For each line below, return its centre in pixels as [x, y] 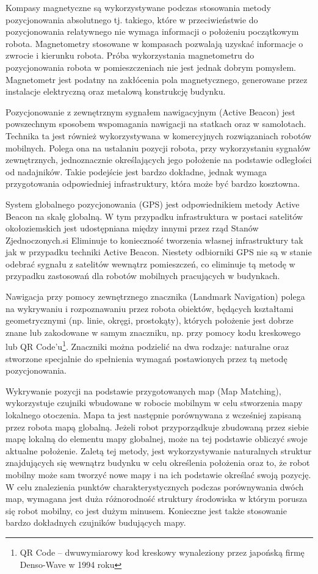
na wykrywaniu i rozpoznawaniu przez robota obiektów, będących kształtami [150, 308]
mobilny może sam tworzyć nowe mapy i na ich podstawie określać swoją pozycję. [158, 475]
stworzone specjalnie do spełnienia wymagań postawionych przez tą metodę [146, 358]
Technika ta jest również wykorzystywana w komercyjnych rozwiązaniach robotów [159, 135]
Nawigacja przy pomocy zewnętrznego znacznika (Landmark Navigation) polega [155, 296]
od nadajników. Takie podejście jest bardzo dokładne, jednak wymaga [136, 171]
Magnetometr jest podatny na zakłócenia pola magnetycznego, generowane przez [157, 79]
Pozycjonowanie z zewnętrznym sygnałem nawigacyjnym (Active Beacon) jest [150, 111]
